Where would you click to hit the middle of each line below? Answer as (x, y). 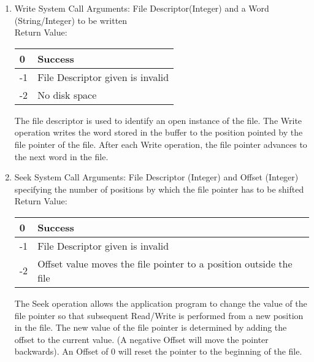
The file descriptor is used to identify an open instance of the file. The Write (158, 120)
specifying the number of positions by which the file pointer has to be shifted (159, 189)
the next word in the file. (61, 156)
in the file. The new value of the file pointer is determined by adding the (151, 327)
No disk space (67, 94)
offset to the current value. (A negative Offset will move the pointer (141, 339)
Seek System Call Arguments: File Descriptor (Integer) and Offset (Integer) (156, 177)
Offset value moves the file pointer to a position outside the (165, 263)
